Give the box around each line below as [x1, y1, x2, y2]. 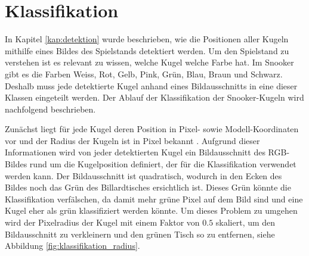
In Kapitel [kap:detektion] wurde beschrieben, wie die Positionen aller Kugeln [5, 33, 289, 45]
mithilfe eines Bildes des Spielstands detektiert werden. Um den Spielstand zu [5, 44, 289, 57]
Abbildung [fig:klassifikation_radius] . [5, 239, 140, 252]
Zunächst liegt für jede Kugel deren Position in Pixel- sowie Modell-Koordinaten [5, 123, 299, 135]
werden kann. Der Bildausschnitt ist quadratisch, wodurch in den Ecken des [5, 169, 282, 182]
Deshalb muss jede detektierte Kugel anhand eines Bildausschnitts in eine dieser [5, 79, 298, 92]
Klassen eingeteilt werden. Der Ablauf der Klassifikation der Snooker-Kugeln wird [5, 91, 304, 104]
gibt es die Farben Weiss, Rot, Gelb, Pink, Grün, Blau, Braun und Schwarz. [5, 67, 283, 80]
